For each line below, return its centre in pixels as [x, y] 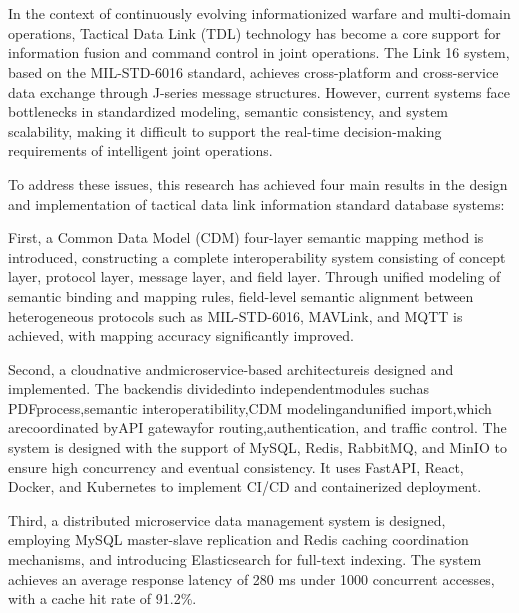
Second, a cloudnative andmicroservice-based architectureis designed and [231, 368]
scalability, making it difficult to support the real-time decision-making [225, 130]
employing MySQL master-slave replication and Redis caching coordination [238, 539]
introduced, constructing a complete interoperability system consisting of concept [257, 256]
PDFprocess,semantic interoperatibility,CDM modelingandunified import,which [250, 407]
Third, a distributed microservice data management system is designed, [227, 519]
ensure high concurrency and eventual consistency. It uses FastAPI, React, [236, 466]
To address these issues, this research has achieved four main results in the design [258, 183]
